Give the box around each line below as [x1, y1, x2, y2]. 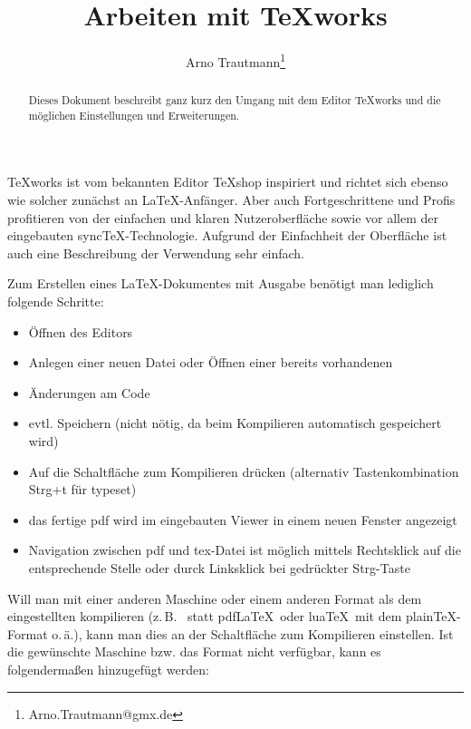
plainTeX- [406, 607, 461, 626]
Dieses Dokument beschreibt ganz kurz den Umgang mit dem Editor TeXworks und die [28, 92, 441, 108]
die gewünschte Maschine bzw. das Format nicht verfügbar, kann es [7, 642, 381, 661]
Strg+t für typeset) [28, 480, 137, 499]
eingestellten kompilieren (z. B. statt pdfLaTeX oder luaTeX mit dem [7, 607, 402, 626]
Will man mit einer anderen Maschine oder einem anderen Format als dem [7, 588, 422, 607]
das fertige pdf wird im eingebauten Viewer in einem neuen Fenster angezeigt [28, 510, 457, 529]
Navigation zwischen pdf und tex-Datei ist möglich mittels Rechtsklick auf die [28, 540, 461, 559]
